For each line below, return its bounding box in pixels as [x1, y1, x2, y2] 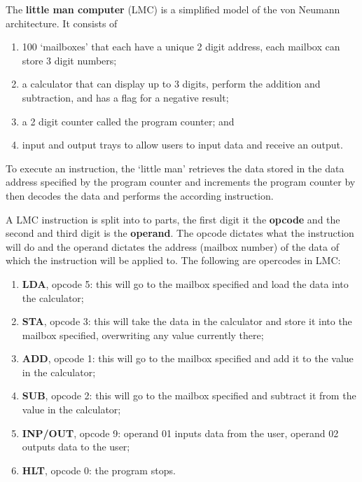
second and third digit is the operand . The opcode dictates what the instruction [6, 226, 354, 240]
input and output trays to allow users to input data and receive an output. [22, 137, 343, 152]
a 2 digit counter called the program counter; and [22, 113, 235, 128]
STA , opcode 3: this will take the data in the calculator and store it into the [22, 314, 352, 329]
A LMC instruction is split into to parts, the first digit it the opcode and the [6, 212, 340, 226]
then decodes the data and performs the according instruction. [6, 188, 274, 202]
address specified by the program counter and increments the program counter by [6, 174, 356, 189]
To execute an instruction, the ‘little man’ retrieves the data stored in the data [6, 160, 344, 175]
